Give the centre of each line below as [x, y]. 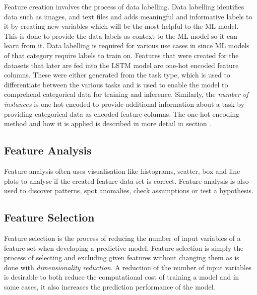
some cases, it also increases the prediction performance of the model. [110, 286]
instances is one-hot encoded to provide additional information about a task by [124, 104]
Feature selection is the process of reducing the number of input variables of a [122, 238]
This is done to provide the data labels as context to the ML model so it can [121, 36]
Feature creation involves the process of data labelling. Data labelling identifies [124, 6]
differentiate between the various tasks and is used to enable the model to [116, 84]
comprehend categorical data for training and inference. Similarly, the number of [126, 94]
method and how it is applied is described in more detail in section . [108, 123]
